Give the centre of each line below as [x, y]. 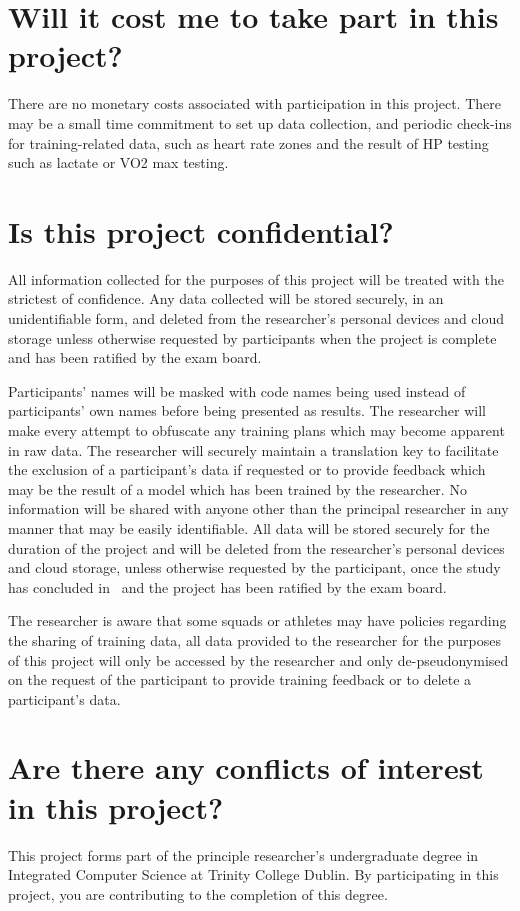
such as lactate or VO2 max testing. [118, 162]
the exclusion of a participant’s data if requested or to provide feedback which [247, 469]
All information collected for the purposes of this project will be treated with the [256, 278]
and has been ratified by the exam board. [135, 357]
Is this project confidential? [201, 230]
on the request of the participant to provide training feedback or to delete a [240, 679]
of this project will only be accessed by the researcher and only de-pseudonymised [258, 659]
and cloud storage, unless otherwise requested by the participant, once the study [254, 567]
